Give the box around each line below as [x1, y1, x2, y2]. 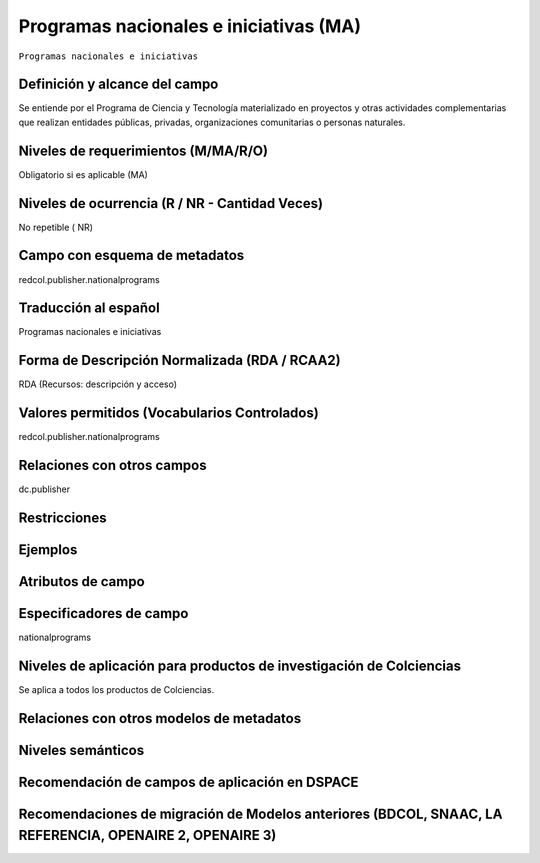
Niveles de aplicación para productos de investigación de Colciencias [18, 657, 462, 674]
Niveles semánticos [18, 741, 145, 759]
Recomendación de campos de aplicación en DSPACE [18, 773, 359, 790]
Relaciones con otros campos [18, 457, 207, 474]
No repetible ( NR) [18, 221, 94, 233]
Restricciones [18, 510, 107, 526]
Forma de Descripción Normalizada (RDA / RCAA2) [18, 352, 341, 369]
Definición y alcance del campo [18, 76, 219, 93]
